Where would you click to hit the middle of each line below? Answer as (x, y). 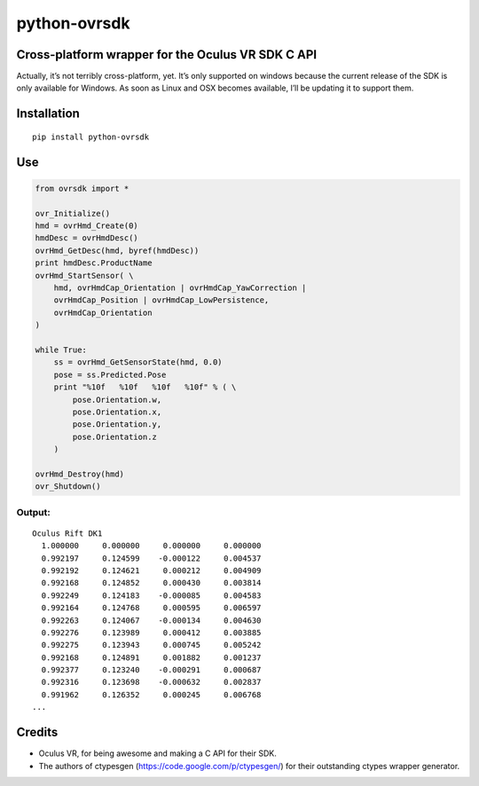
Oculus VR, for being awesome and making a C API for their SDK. (157, 753)
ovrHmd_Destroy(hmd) (79, 474)
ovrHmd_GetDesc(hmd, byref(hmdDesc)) (117, 250)
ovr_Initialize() (73, 213)
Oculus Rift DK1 (67, 533)
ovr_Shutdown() (68, 487)
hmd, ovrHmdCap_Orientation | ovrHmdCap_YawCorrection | (180, 287)
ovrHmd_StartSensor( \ (84, 275)
